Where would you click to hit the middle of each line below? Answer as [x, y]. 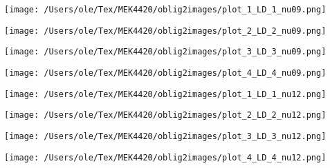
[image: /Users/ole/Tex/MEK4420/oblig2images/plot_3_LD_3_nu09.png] [165, 52]
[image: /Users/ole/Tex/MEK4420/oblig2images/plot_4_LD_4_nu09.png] [165, 73]
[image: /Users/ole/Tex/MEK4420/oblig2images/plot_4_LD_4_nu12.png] [165, 157]
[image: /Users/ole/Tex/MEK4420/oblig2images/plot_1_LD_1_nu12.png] [165, 94]
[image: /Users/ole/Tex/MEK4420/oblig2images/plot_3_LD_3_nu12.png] [165, 136]
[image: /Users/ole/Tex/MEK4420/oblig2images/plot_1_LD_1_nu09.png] [165, 10]
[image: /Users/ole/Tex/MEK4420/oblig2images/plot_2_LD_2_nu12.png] [165, 115]
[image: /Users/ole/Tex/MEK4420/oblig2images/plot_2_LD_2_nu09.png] [165, 31]
